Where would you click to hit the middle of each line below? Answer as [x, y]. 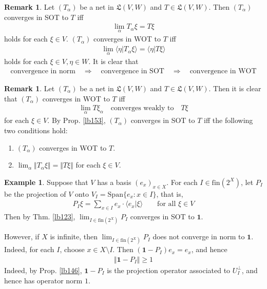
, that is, [170, 193]
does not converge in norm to [199, 236]
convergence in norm [43, 71]
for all [167, 204]
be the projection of [35, 193]
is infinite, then [74, 236]
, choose [72, 249]
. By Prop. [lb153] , [77, 120]
